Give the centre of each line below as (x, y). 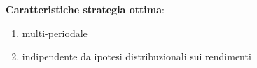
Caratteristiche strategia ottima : (85, 9)
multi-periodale (55, 33)
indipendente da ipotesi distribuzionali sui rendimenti (137, 56)
